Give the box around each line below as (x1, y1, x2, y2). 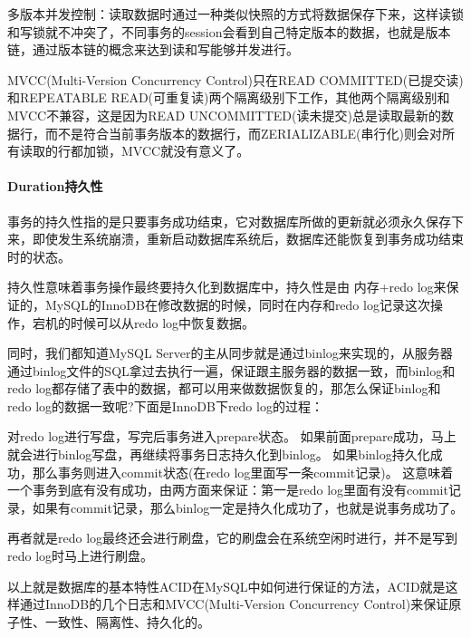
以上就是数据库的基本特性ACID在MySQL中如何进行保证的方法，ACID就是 (7, 576, 446, 595)
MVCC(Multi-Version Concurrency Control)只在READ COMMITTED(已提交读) (7, 70, 464, 89)
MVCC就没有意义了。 (120, 141, 250, 160)
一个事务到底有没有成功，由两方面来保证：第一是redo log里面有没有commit (7, 480, 448, 499)
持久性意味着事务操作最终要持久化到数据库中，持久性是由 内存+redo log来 (7, 277, 447, 296)
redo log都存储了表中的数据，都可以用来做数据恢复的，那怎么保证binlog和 (7, 379, 441, 398)
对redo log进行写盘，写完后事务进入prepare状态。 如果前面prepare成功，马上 (7, 427, 457, 446)
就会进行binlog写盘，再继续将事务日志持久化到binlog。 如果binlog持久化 (7, 445, 430, 464)
